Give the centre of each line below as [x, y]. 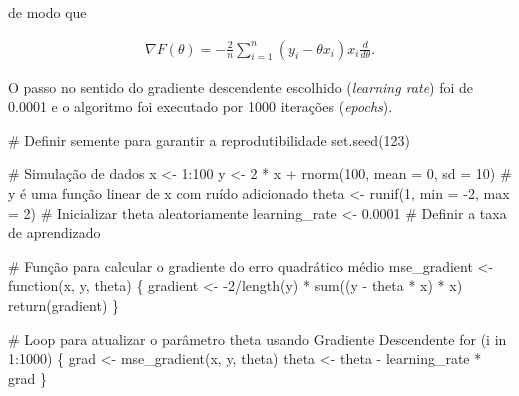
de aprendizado [54, 232]
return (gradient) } [64, 304]
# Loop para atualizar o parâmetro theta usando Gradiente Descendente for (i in [257, 338]
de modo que [47, 12]
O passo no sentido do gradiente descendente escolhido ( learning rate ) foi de [241, 86]
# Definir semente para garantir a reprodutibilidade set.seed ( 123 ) [209, 139]
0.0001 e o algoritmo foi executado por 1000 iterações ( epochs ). [200, 106]
